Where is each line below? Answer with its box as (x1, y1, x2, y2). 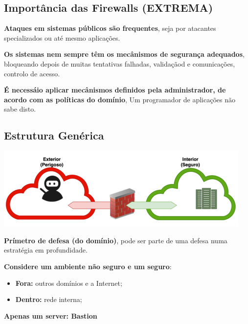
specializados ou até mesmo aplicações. (4, 32, 120, 43)
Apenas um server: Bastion (4, 310, 97, 321)
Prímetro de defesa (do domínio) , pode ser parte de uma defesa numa (4, 235, 227, 245)
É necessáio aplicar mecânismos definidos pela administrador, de (4, 85, 226, 95)
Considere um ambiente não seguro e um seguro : (4, 261, 172, 271)
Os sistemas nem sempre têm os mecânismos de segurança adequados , (4, 49, 245, 59)
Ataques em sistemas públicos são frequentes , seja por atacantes (4, 23, 216, 33)
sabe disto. (4, 104, 36, 114)
